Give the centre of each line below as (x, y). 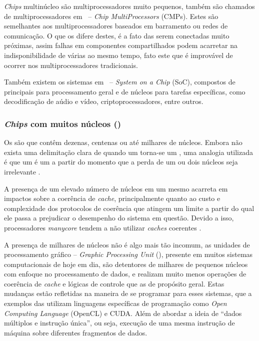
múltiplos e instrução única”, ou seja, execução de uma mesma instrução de (119, 323)
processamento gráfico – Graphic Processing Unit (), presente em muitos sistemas (128, 254)
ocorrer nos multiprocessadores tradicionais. (71, 65)
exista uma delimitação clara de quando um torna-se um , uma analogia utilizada (129, 152)
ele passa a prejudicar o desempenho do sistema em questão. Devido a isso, (119, 218)
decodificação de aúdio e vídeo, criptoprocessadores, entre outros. (104, 101)
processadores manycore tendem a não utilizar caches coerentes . (103, 227)
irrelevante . (22, 171)
